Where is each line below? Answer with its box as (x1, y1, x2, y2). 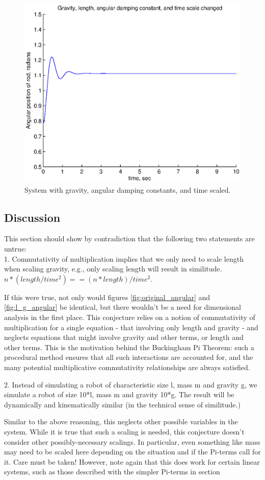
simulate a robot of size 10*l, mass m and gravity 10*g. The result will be (4, 389, 234, 400)
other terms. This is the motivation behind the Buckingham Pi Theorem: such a (4, 341, 254, 352)
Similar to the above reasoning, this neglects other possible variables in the (4, 416, 238, 427)
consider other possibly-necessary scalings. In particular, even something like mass (4, 436, 260, 447)
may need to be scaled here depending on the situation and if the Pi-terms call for (4, 446, 261, 457)
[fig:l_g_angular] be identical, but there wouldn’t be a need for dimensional (4, 302, 241, 312)
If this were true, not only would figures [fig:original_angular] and (4, 291, 210, 302)
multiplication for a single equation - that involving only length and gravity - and (4, 322, 258, 332)
